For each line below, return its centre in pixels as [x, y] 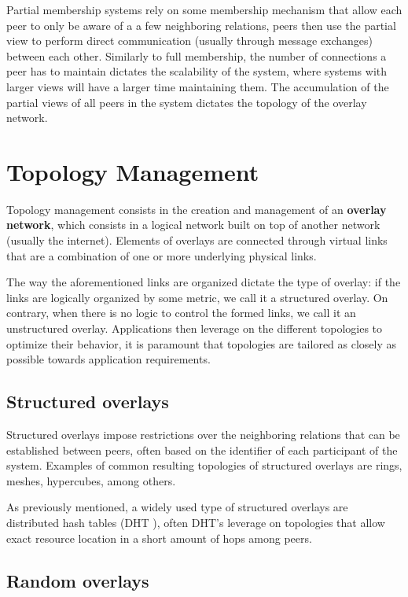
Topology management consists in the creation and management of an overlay [197, 209]
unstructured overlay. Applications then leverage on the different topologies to [195, 328]
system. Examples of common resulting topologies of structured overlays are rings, [204, 465]
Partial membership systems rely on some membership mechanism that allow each [204, 9]
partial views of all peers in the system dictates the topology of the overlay [187, 102]
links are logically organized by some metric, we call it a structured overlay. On [197, 297]
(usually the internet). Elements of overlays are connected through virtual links [197, 240]
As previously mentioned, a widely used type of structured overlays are [177, 507]
